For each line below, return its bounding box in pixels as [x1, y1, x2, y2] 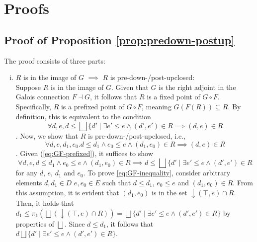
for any [15, 167, 38, 178]
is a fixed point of [147, 91, 200, 102]
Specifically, [15, 101, 51, 111]
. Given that [111, 81, 149, 92]
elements [15, 177, 42, 187]
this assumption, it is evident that [15, 187, 119, 197]
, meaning [142, 101, 171, 111]
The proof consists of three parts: [4, 55, 105, 66]
